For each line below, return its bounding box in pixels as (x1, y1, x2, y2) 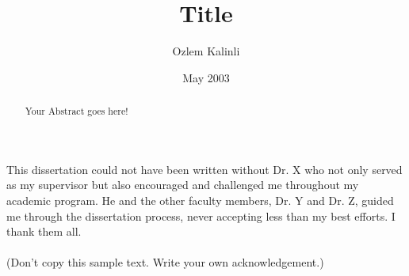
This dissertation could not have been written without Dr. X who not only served (6, 161, 403, 177)
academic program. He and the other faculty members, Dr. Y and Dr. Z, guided (6, 191, 394, 208)
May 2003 (182, 69, 230, 85)
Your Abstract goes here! (25, 104, 128, 118)
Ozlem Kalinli (172, 43, 240, 59)
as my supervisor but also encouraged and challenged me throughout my (6, 176, 359, 193)
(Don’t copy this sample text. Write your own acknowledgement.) (6, 254, 324, 270)
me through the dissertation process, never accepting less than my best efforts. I (6, 207, 396, 224)
